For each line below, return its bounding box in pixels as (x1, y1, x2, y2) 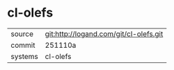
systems (10, 51, 38, 61)
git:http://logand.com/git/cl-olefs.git (45, 29, 164, 39)
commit (10, 40, 35, 50)
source (10, 29, 33, 39)
